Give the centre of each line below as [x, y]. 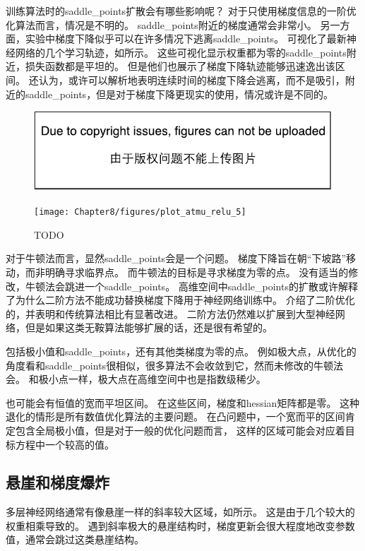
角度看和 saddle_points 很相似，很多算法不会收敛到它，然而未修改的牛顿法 [175, 365]
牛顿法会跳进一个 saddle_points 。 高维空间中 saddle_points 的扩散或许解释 [191, 286]
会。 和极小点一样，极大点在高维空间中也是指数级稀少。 [136, 379]
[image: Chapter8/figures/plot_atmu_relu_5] [140, 212]
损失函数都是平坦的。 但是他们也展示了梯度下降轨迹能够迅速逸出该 [180, 66]
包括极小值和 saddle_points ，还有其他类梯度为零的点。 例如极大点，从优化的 [181, 351]
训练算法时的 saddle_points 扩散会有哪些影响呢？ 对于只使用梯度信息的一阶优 [181, 11]
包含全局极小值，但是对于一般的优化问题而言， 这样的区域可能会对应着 [180, 430]
